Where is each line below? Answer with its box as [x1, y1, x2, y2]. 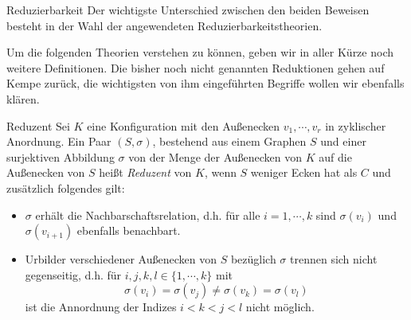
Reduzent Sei [6, 117, 70, 134]
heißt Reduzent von [99, 164, 192, 181]
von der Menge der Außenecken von [128, 148, 303, 165]
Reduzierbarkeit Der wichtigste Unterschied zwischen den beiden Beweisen [6, 2, 370, 18]
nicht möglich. [245, 299, 315, 315]
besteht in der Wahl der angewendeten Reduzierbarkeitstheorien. [6, 17, 323, 33]
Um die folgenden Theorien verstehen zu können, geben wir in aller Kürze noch [6, 44, 393, 60]
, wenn [204, 164, 237, 181]
